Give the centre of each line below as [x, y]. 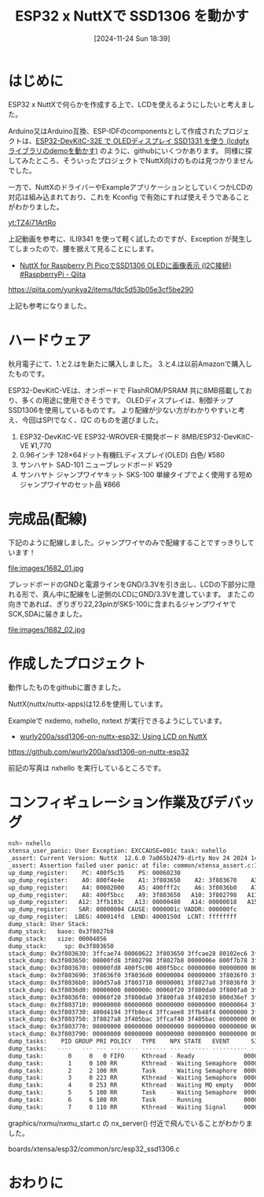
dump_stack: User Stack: [49, 925]
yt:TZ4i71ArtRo [32, 222]
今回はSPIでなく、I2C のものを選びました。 [92, 420]
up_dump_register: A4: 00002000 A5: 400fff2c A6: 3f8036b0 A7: [135, 888]
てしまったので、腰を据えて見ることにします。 [83, 248]
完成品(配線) [48, 519]
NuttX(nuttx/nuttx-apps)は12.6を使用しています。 [88, 704]
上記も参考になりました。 [49, 306]
